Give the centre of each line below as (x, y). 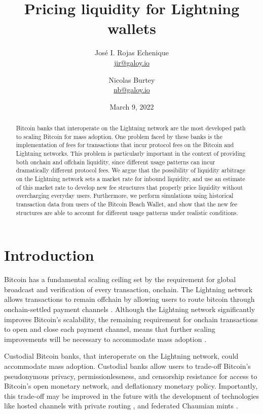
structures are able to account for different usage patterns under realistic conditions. (127, 212)
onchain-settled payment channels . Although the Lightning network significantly (130, 309)
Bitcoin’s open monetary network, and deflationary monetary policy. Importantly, (131, 386)
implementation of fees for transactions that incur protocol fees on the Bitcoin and (125, 145)
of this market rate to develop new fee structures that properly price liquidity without (129, 187)
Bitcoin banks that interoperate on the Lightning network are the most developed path (131, 128)
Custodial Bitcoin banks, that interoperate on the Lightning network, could (121, 356)
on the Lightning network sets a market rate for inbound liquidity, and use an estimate (130, 179)
